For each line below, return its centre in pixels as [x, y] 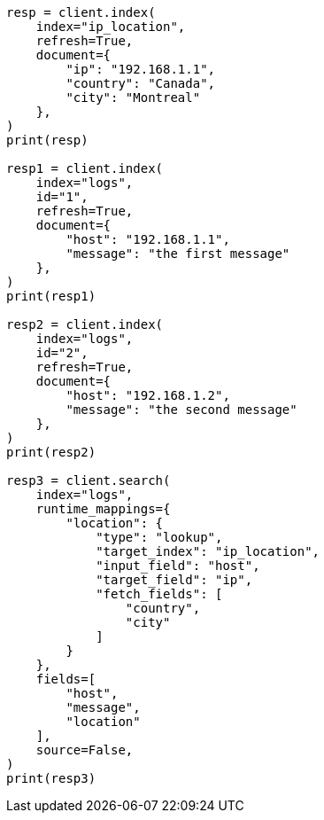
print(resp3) [51, 778]
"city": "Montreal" [133, 98]
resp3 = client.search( [89, 480]
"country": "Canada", [141, 83]
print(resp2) [51, 452]
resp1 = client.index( [85, 168]
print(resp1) [51, 296]
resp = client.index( [81, 12]
